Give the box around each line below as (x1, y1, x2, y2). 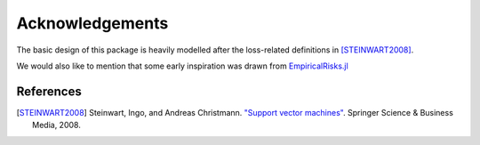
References (16, 84, 82, 99)
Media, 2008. (32, 120, 82, 131)
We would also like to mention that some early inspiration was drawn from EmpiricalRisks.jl (16, 60, 348, 71)
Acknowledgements (16, 13, 169, 33)
